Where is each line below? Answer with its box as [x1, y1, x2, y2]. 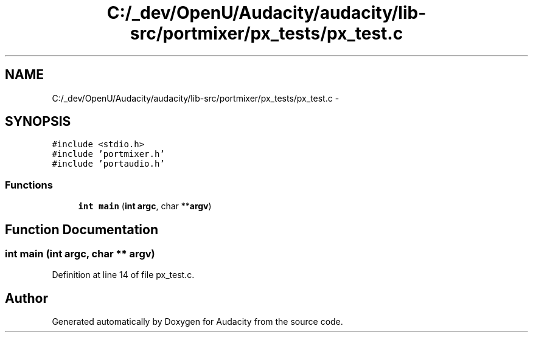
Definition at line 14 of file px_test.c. [52, 269, 195, 280]
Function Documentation [5, 221, 158, 237]
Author [5, 290, 48, 306]
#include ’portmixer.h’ [52, 149, 165, 159]
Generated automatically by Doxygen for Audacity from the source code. [52, 316, 343, 327]
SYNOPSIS [5, 114, 71, 130]
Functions [5, 178, 53, 191]
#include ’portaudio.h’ [52, 159, 165, 169]
